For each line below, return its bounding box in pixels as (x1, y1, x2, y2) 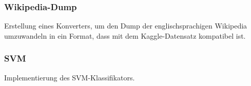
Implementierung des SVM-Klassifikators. (4, 72, 135, 82)
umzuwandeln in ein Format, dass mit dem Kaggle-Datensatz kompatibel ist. (4, 30, 246, 41)
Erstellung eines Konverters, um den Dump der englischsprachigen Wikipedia (4, 20, 247, 31)
